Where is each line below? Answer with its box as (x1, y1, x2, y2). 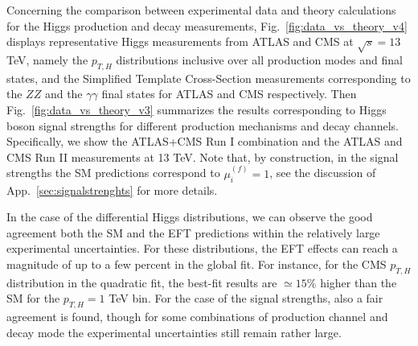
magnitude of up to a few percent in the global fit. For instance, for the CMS (6, 255, 387, 272)
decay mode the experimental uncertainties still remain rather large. (6, 323, 342, 340)
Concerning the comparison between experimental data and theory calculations (6, 2, 396, 18)
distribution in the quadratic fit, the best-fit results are (6, 274, 277, 290)
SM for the (6, 290, 60, 307)
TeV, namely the (6, 51, 88, 68)
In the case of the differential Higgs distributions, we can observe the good (6, 208, 373, 225)
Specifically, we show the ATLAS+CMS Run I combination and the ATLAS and (6, 133, 403, 150)
